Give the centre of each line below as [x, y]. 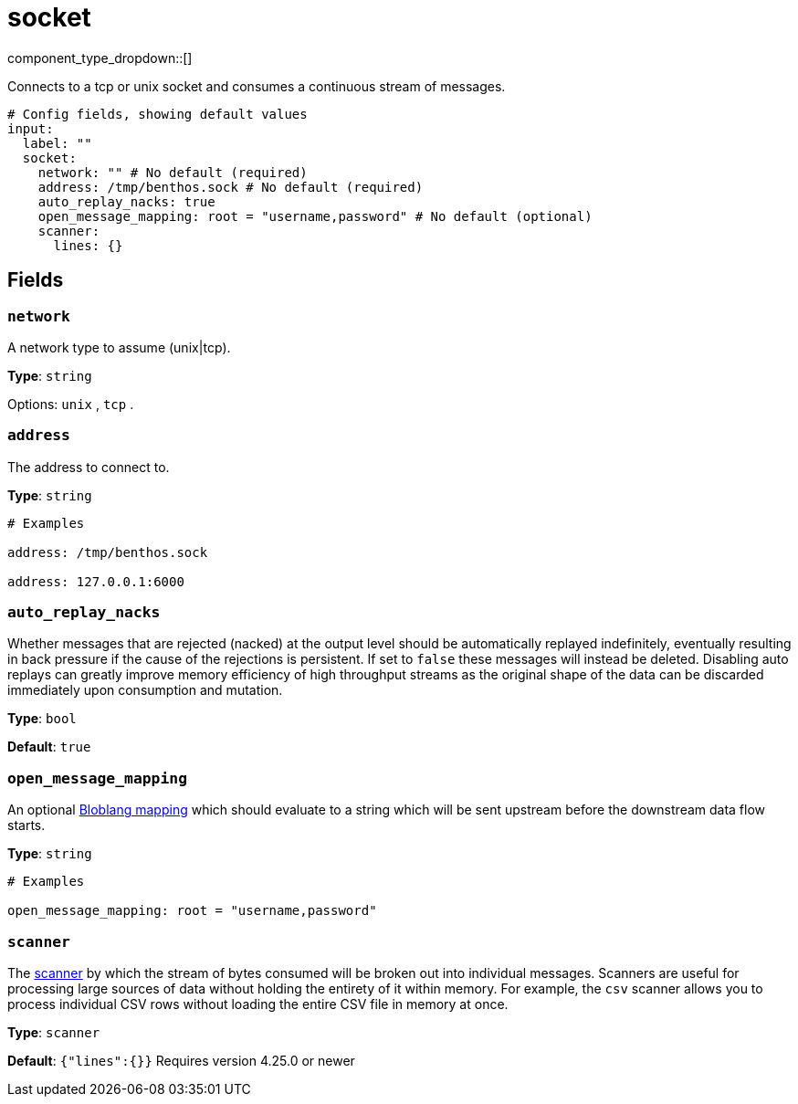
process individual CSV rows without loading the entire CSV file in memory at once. [258, 1004]
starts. [26, 825]
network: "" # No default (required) [173, 172]
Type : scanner [54, 1032]
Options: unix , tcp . [71, 404]
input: [31, 128]
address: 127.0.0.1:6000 [96, 581]
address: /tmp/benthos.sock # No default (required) [231, 187]
